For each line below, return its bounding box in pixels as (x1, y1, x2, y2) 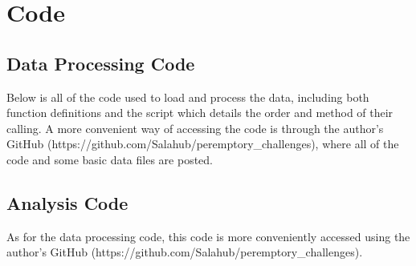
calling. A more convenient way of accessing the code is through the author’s (6, 119, 384, 136)
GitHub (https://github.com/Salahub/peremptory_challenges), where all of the (6, 135, 399, 152)
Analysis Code (6, 190, 128, 215)
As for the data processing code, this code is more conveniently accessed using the (6, 228, 410, 244)
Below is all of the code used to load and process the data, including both (6, 88, 369, 105)
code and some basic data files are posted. (6, 151, 213, 167)
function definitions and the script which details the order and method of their (6, 104, 394, 121)
